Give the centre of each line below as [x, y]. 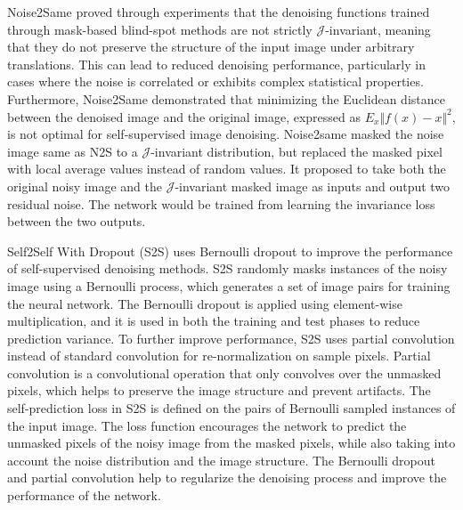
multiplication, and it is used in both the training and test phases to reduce [214, 321]
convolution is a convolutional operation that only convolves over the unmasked [224, 372]
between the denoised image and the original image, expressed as [184, 116]
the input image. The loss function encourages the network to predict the [207, 425]
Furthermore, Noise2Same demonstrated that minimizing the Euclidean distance [226, 98]
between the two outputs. [77, 221]
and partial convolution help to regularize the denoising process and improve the [227, 478]
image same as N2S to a [73, 151]
